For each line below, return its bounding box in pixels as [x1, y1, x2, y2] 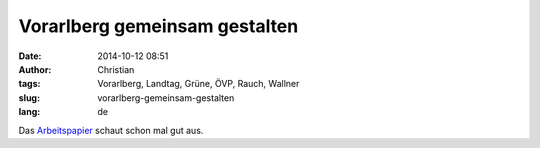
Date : [18, 50, 42, 62]
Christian [97, 63, 135, 75]
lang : [18, 106, 41, 118]
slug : [18, 91, 40, 104]
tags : [18, 78, 41, 90]
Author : [18, 63, 52, 75]
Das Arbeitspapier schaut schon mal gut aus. [18, 124, 204, 136]
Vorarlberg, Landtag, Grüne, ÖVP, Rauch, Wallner [97, 78, 300, 90]
